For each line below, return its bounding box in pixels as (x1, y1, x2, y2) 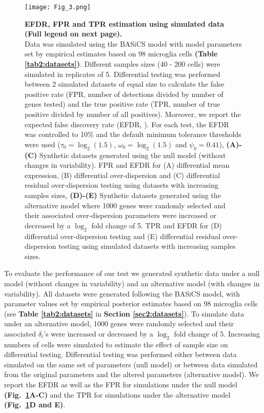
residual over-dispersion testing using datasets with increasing (25, 180, 218, 190)
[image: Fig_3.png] (25, 4, 91, 11)
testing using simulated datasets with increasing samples (58, 241, 236, 251)
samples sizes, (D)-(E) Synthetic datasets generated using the (25, 189, 221, 200)
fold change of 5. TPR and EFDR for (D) (91, 220, 222, 230)
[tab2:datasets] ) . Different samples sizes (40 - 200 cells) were (25, 58, 220, 69)
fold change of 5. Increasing (174, 328, 260, 339)
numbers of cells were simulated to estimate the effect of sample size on (4, 339, 228, 349)
